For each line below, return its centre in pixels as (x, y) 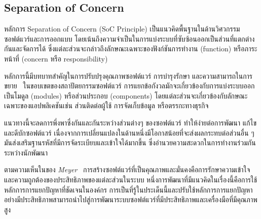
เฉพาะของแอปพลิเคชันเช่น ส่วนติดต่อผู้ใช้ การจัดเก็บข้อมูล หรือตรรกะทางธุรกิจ (106, 105)
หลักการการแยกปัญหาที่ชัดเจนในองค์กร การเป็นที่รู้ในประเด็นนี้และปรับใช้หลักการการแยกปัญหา (128, 189)
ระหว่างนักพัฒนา (26, 152)
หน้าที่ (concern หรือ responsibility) (56, 58)
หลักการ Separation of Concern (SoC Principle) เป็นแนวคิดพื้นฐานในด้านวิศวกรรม (122, 29)
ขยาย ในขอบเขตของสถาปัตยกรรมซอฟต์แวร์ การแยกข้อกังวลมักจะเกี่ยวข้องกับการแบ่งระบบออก (129, 86)
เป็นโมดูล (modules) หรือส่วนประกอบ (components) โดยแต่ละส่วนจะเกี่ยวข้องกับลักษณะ (126, 95)
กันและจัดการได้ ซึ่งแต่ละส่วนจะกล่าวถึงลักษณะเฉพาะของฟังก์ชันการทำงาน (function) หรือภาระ (131, 49)
